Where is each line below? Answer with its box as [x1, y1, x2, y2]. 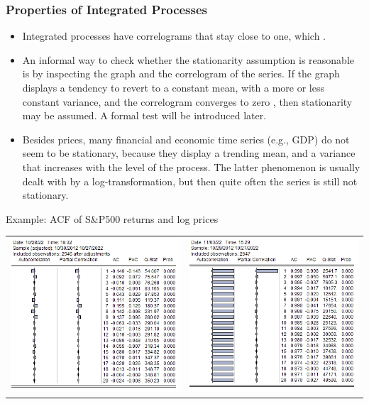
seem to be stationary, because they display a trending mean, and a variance [22, 146, 356, 160]
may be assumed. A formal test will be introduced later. [22, 108, 267, 123]
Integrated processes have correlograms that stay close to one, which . [22, 28, 326, 43]
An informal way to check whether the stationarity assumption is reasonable [22, 52, 354, 67]
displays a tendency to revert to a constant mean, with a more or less [22, 80, 324, 94]
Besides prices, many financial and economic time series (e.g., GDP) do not [22, 131, 350, 146]
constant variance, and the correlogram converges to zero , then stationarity [22, 94, 353, 109]
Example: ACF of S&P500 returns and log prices [6, 211, 219, 226]
